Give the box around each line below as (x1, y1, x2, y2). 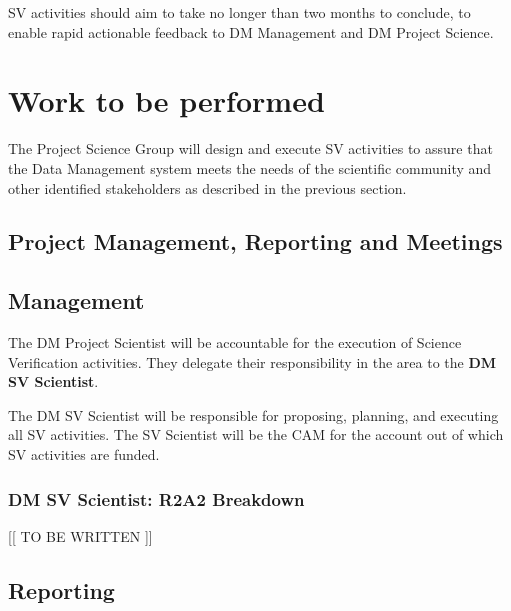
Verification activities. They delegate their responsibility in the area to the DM (8, 351, 497, 372)
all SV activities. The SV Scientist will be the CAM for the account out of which (8, 424, 504, 445)
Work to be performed (8, 80, 325, 121)
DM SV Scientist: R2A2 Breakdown (8, 486, 305, 511)
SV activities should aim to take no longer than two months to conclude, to (8, 2, 471, 22)
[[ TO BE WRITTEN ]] (8, 525, 153, 546)
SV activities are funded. (8, 444, 160, 465)
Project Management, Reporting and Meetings (8, 226, 503, 257)
